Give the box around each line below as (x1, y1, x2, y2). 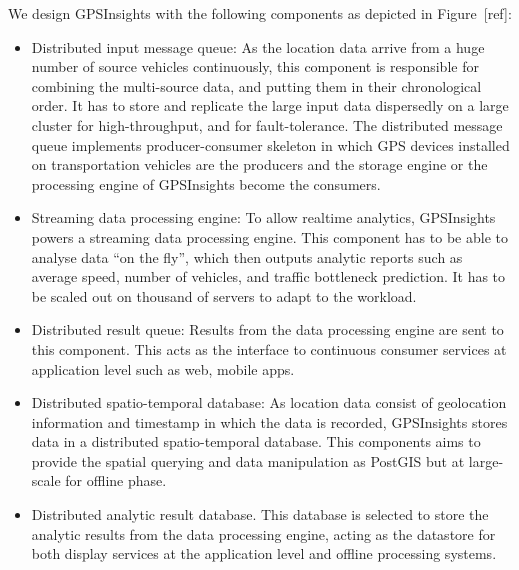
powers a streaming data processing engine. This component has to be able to (31, 226, 508, 247)
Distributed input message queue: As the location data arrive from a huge (31, 36, 485, 57)
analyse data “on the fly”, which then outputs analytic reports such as (31, 246, 463, 267)
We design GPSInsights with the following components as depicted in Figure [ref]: (8, 3, 512, 23)
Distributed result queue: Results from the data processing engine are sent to (31, 319, 504, 340)
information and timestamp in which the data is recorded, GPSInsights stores (31, 411, 508, 432)
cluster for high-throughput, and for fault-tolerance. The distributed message (31, 114, 503, 135)
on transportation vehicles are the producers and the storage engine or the (31, 154, 488, 175)
